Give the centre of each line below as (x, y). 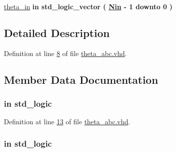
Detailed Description (57, 32)
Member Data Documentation (81, 79)
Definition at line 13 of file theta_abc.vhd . (67, 122)
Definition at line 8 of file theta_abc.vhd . (65, 53)
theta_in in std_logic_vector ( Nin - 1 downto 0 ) (88, 6)
